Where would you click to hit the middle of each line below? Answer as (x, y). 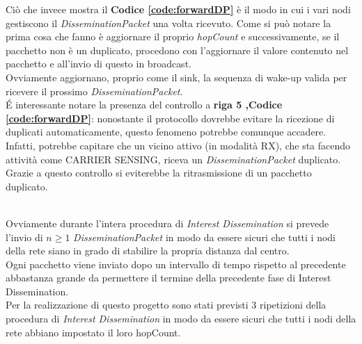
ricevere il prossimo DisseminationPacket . (94, 91)
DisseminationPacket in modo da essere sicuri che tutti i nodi (205, 237)
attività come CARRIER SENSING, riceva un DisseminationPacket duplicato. (173, 159)
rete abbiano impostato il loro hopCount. (93, 332)
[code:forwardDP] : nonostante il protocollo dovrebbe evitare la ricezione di (170, 118)
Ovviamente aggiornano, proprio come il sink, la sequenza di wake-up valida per (176, 77)
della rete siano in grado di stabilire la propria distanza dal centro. (148, 251)
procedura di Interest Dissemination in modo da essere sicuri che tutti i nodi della (181, 319)
